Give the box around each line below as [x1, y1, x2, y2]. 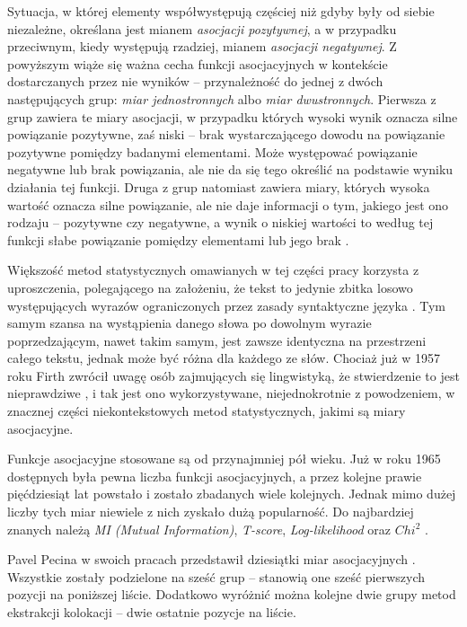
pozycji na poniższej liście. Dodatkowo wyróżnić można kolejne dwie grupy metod [7, 585, 456, 604]
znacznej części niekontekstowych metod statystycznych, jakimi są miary [7, 402, 406, 420]
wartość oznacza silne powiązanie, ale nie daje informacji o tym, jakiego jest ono [7, 195, 449, 214]
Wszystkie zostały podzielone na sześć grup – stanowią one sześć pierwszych [7, 567, 426, 586]
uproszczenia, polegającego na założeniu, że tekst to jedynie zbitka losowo [7, 278, 413, 296]
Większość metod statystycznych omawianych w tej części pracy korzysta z [7, 261, 419, 279]
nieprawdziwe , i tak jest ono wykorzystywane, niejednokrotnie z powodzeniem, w [7, 384, 455, 402]
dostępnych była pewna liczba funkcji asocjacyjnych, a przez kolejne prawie [7, 466, 422, 485]
